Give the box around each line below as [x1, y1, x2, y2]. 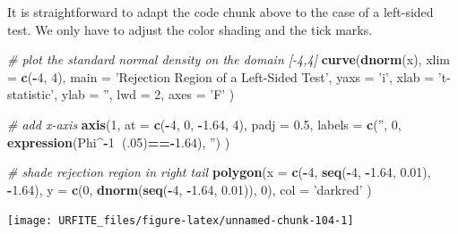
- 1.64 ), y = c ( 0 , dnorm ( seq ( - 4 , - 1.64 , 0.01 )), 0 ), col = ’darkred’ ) [7, 180, 372, 198]
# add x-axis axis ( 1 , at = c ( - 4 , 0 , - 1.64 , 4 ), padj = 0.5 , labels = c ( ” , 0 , [7, 114, 402, 133]
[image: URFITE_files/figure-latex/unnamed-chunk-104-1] [7, 214, 354, 228]
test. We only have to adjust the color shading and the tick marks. [7, 20, 373, 38]
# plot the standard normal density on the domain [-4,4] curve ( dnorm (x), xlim [7, 50, 450, 69]
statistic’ [7, 85, 55, 104]
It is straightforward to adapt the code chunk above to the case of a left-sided [7, 3, 434, 21]
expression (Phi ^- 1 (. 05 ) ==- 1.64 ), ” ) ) [7, 132, 230, 151]
